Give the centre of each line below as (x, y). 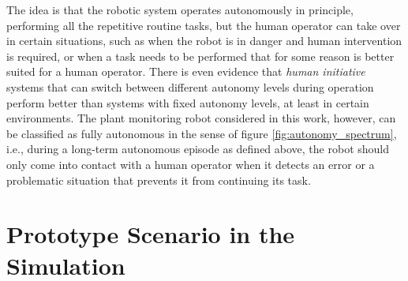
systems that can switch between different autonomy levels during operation (190, 86)
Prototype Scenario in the (151, 234)
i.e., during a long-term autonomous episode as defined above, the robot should (198, 149)
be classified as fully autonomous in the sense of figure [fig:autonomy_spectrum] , (202, 133)
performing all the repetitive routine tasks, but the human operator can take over (204, 25)
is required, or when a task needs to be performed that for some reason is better (200, 56)
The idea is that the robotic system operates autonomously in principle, (180, 9)
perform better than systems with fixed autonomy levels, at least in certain (188, 102)
